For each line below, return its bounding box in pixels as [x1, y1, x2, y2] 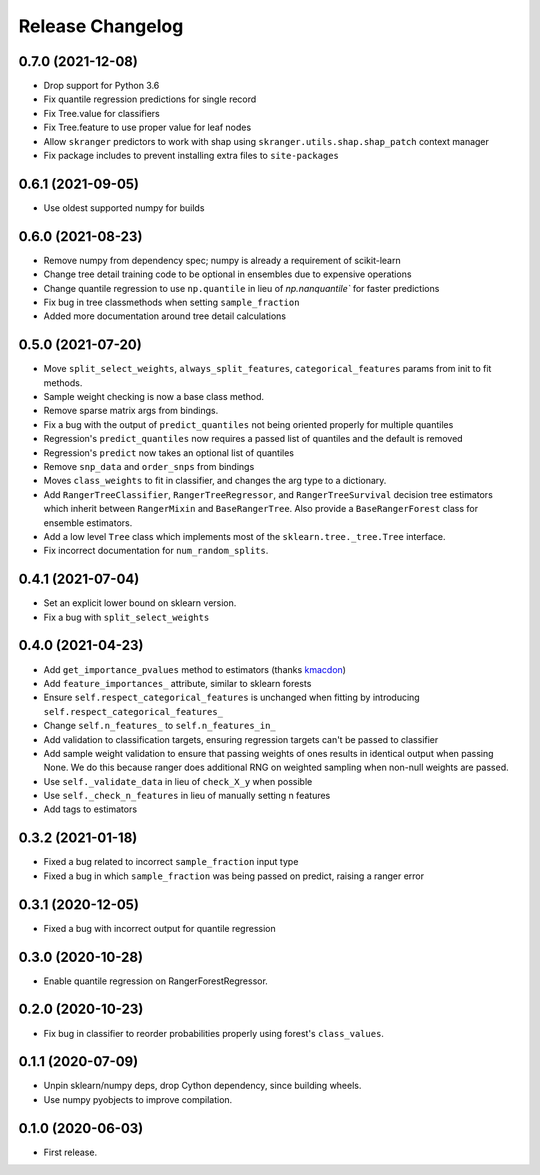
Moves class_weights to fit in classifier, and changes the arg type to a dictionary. [43, 475, 387, 487]
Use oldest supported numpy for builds [43, 201, 205, 214]
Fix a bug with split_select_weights [43, 611, 210, 623]
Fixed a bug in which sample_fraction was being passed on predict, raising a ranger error [43, 870, 425, 882]
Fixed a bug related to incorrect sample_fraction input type [43, 856, 299, 868]
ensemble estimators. [43, 516, 133, 529]
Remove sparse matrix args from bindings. [43, 405, 219, 417]
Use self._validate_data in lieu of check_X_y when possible [43, 775, 313, 787]
